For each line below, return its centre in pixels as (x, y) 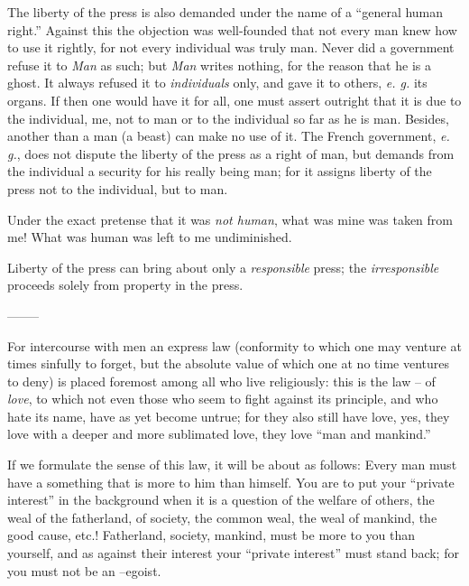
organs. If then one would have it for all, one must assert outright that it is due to (234, 100)
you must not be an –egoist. (84, 570)
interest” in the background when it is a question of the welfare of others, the (221, 500)
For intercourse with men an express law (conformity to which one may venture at (234, 345)
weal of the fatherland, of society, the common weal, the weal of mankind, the (222, 517)
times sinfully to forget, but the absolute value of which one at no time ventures (228, 363)
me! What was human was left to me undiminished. (150, 237)
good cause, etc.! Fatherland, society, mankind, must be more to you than (212, 535)
